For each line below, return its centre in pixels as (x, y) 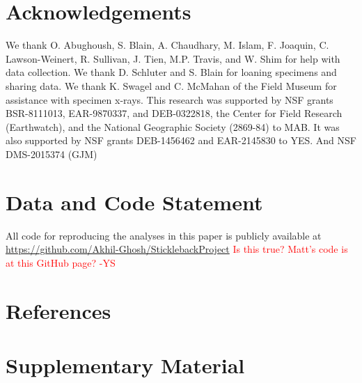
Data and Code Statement (134, 202)
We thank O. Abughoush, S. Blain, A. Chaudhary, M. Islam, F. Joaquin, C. (167, 45)
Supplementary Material (125, 365)
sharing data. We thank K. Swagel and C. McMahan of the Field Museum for (171, 85)
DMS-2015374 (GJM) (52, 154)
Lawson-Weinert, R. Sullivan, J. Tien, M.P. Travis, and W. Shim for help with (173, 58)
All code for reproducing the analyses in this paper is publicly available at (164, 235)
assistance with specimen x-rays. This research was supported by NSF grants (170, 99)
